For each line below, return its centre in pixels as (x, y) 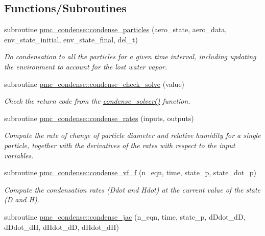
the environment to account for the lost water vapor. (86, 66)
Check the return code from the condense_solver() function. (97, 101)
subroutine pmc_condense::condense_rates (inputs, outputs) (99, 118)
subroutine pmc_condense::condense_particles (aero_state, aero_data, (116, 29)
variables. (19, 155)
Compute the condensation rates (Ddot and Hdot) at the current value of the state (132, 189)
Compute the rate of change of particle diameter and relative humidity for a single (132, 135)
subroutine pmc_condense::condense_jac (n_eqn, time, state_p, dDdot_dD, (125, 216)
